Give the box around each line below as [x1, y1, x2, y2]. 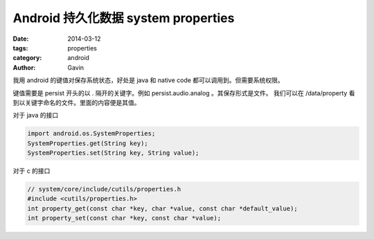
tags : [12, 44, 28, 52]
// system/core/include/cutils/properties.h [27, 185, 181, 193]
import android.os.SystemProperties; [27, 130, 156, 137]
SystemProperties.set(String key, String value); [27, 149, 199, 157]
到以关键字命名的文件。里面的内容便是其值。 [12, 98, 141, 106]
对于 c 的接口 [12, 166, 51, 175]
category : [12, 54, 42, 62]
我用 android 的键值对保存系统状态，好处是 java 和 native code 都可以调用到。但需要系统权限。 [12, 76, 284, 84]
